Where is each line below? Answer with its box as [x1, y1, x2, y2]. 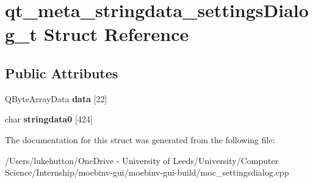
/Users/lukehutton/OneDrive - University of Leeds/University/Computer [5, 154, 279, 166]
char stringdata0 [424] [5, 113, 93, 125]
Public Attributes [5, 63, 118, 82]
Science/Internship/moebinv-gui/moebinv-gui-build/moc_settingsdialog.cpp [5, 166, 289, 179]
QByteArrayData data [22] [5, 92, 107, 105]
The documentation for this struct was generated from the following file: [5, 133, 275, 146]
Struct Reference [43, 21, 189, 47]
